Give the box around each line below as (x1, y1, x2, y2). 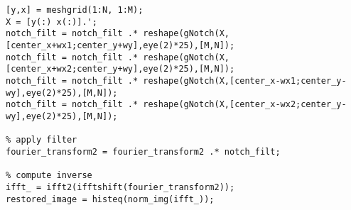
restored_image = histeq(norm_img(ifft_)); (6, 194, 215, 204)
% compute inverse (6, 170, 92, 181)
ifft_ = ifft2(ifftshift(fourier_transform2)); (6, 182, 235, 192)
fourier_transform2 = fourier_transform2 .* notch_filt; (6, 146, 281, 157)
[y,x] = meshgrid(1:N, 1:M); (6, 5, 144, 15)
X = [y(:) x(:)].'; (6, 16, 97, 27)
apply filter (16, 135, 77, 145)
